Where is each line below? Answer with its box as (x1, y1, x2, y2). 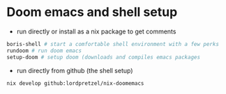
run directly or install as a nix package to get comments (16, 27, 176, 36)
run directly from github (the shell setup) (16, 66, 133, 75)
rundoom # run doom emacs (6, 47, 82, 54)
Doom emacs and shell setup (6, 4, 178, 20)
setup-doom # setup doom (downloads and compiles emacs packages (6, 54, 200, 61)
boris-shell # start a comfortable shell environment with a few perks (6, 40, 219, 47)
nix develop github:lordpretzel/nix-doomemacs (6, 79, 144, 87)
